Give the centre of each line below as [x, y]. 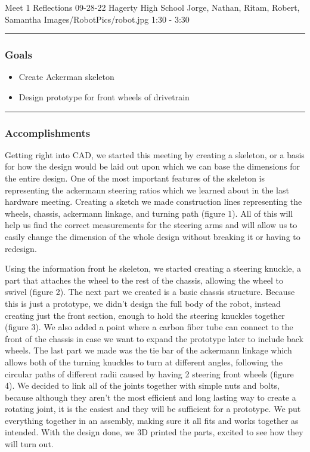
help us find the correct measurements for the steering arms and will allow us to [151, 225]
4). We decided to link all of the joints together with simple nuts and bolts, [142, 385]
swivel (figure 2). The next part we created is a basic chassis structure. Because [150, 292]
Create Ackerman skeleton [66, 77]
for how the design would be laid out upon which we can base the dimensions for [153, 166]
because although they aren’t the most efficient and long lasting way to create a [151, 397]
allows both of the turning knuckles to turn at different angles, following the [144, 362]
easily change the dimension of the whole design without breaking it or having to [153, 236]
